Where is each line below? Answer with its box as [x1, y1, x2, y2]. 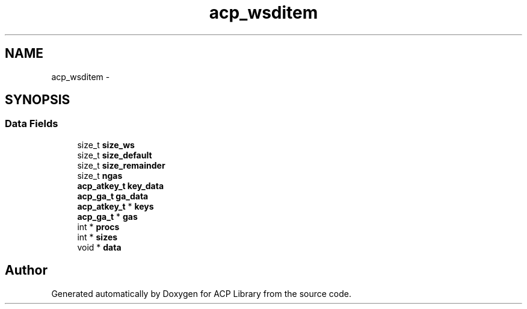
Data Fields [5, 117, 58, 130]
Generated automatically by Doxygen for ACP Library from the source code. [51, 288, 351, 299]
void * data [77, 242, 122, 252]
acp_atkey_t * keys [77, 201, 154, 211]
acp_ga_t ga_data [77, 190, 149, 201]
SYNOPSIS [5, 92, 70, 108]
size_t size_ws [77, 139, 135, 150]
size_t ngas [77, 170, 123, 181]
